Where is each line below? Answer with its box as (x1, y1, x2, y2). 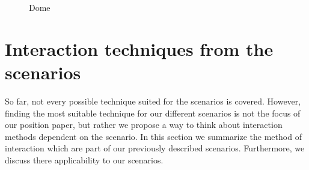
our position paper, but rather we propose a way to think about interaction (5, 118, 283, 131)
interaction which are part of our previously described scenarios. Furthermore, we (5, 142, 305, 154)
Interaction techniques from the (5, 36, 274, 61)
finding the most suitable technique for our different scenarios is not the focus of (5, 106, 301, 119)
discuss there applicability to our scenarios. (5, 153, 164, 166)
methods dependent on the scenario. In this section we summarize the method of (5, 130, 302, 142)
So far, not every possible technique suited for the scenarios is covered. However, (5, 94, 301, 107)
